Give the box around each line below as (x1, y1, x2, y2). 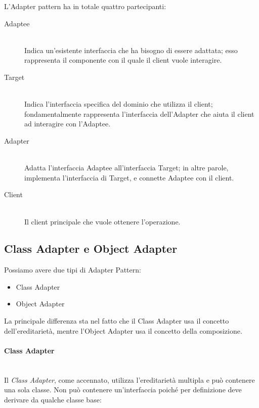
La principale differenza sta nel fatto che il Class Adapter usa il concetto (4, 315, 229, 326)
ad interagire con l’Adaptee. (24, 118, 111, 129)
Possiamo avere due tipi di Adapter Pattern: (4, 264, 141, 275)
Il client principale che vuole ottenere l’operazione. (24, 216, 181, 226)
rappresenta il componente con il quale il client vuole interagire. (24, 55, 222, 65)
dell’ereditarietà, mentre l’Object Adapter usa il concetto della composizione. (4, 325, 242, 336)
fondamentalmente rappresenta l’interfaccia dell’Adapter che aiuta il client (24, 108, 254, 119)
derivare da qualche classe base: (4, 394, 102, 404)
